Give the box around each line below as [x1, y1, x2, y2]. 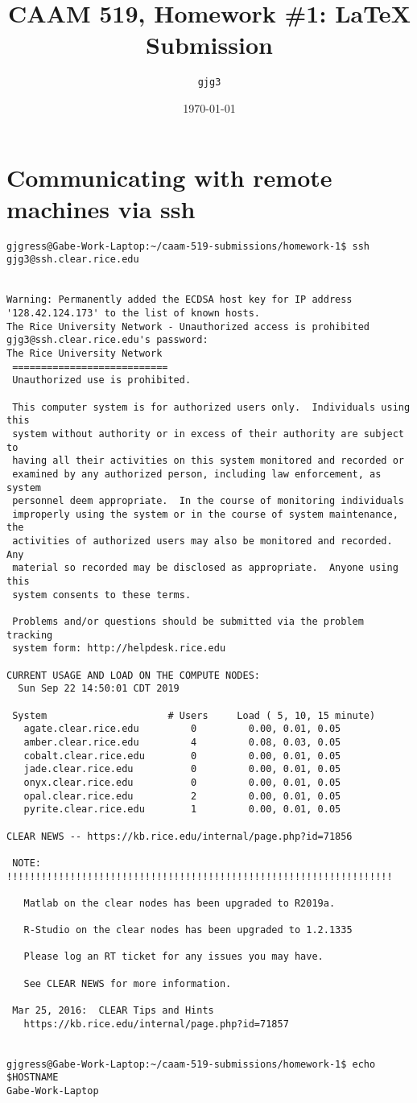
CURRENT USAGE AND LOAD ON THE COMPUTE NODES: [6, 669, 260, 681]
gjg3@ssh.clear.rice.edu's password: [6, 334, 208, 346]
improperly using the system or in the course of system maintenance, [12, 508, 398, 520]
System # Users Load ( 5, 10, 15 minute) [12, 709, 376, 721]
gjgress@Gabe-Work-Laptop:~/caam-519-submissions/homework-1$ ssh [6, 240, 370, 252]
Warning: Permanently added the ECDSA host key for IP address [6, 294, 353, 306]
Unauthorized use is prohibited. [12, 374, 192, 386]
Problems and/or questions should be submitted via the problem [12, 616, 364, 628]
